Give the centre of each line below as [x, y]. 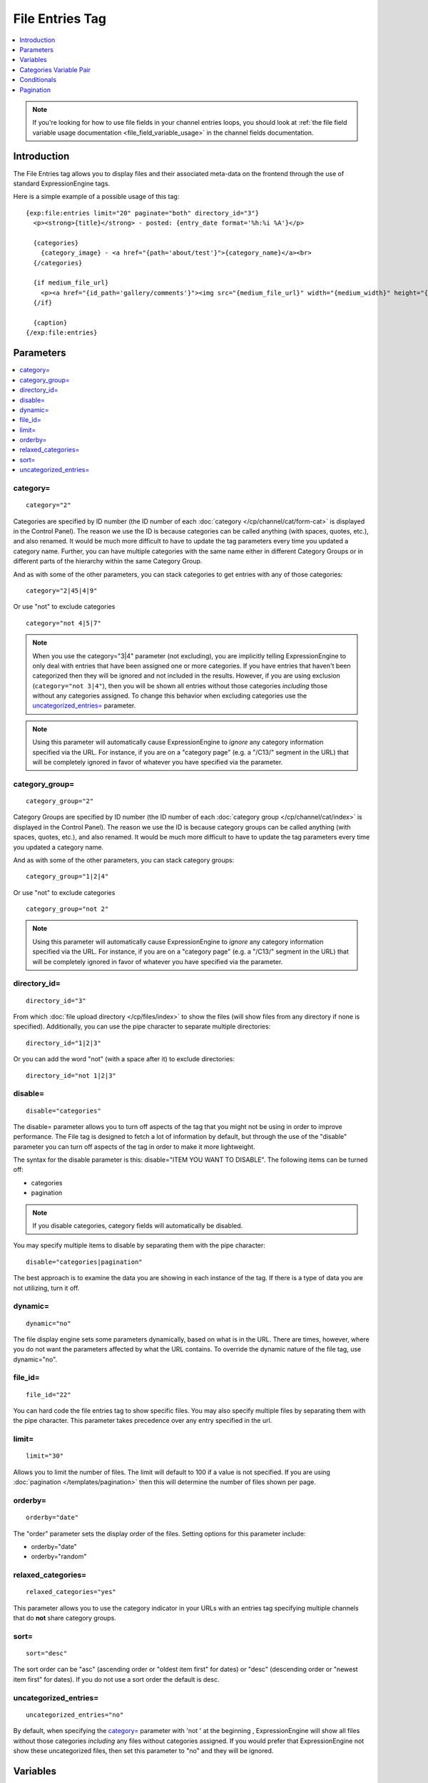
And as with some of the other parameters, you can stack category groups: [124, 860]
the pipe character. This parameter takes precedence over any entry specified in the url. [143, 1421]
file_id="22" [49, 1395]
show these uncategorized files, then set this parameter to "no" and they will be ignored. [143, 1750]
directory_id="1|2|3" [63, 1043]
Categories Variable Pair [55, 70]
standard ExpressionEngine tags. [62, 183]
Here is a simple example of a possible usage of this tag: [96, 197]
